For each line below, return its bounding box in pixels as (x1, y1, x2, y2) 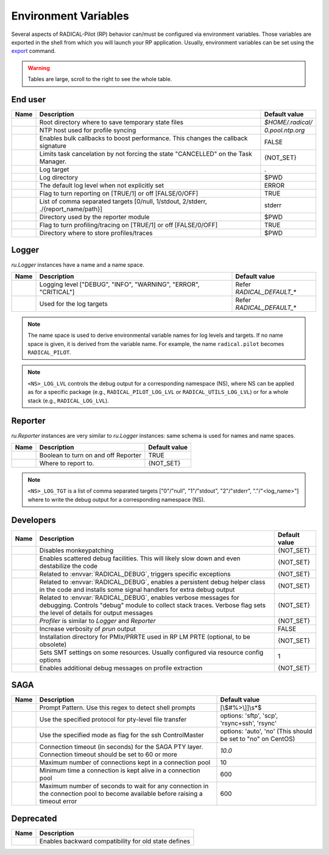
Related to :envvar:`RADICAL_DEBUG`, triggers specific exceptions (39, 569, 231, 578)
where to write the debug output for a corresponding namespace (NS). (27, 496, 205, 503)
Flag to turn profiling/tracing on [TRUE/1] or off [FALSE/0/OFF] (39, 221, 218, 230)
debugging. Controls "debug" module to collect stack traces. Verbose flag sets (39, 600, 266, 609)
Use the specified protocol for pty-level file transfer (39, 716, 187, 724)
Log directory (39, 174, 79, 182)
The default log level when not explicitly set (39, 181, 164, 190)
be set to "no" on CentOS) (220, 734, 295, 743)
